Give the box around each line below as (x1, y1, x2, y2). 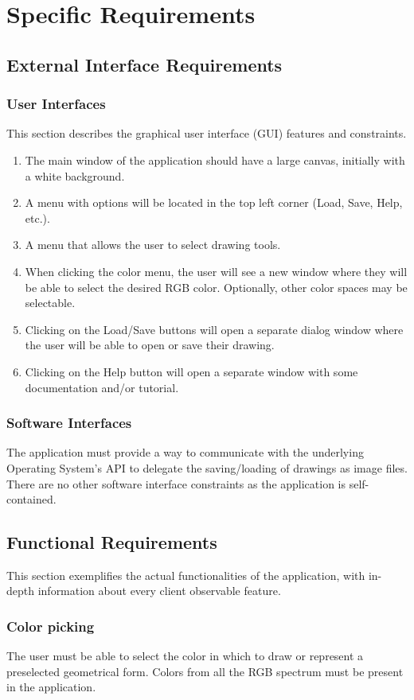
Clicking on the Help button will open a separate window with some (25, 363, 358, 379)
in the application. (6, 679, 96, 695)
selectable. (25, 294, 76, 311)
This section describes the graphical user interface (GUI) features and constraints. (6, 125, 407, 142)
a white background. (25, 167, 125, 184)
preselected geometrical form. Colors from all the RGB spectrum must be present (6, 663, 404, 679)
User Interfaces (6, 94, 106, 114)
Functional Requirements (6, 530, 217, 554)
